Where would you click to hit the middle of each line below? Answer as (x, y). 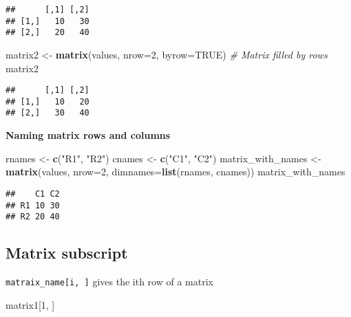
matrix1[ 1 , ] (30, 304)
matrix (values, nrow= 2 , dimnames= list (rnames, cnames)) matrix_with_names (175, 172)
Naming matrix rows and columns (88, 135)
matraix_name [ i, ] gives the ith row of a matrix (109, 282)
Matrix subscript (67, 253)
